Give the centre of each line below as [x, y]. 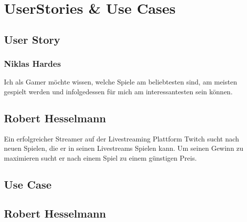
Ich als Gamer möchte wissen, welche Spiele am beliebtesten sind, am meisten [121, 82]
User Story [32, 39]
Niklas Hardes [33, 64]
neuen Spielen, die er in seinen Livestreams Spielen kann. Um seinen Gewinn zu [124, 148]
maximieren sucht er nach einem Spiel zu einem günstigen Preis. [100, 157]
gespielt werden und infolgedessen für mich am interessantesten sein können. [118, 91]
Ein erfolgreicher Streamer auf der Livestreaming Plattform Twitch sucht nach [122, 138]
